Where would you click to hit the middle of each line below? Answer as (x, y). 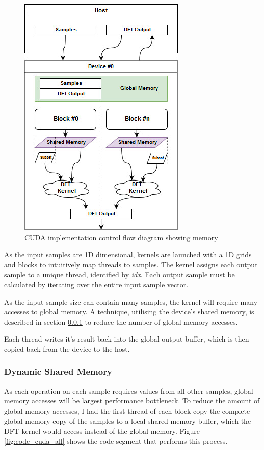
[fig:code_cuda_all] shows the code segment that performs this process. (116, 441)
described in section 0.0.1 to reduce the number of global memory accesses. (121, 321)
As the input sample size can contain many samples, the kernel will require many (131, 301)
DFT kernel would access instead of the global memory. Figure (102, 431)
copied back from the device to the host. (67, 348)
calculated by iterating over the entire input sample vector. (96, 284)
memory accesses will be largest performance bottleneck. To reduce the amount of (132, 401)
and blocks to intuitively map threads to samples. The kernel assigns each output (131, 264)
